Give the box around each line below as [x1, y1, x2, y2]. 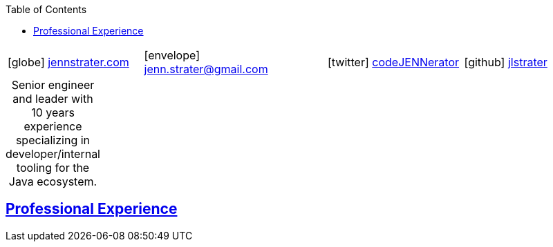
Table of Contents [6, 3, 87, 15]
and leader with [12, 92, 93, 106]
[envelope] [144, 48, 200, 62]
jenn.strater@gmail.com [144, 62, 268, 76]
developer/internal [6, 147, 100, 161]
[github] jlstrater [464, 55, 547, 69]
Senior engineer [11, 78, 95, 92]
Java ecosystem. [8, 175, 97, 188]
